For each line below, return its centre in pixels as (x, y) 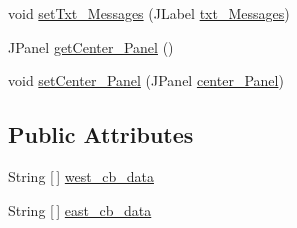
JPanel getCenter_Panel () (91, 46)
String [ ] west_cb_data (81, 175)
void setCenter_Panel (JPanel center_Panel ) (146, 80)
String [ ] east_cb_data (80, 209)
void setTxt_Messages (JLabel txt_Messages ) (149, 13)
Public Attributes (101, 134)
